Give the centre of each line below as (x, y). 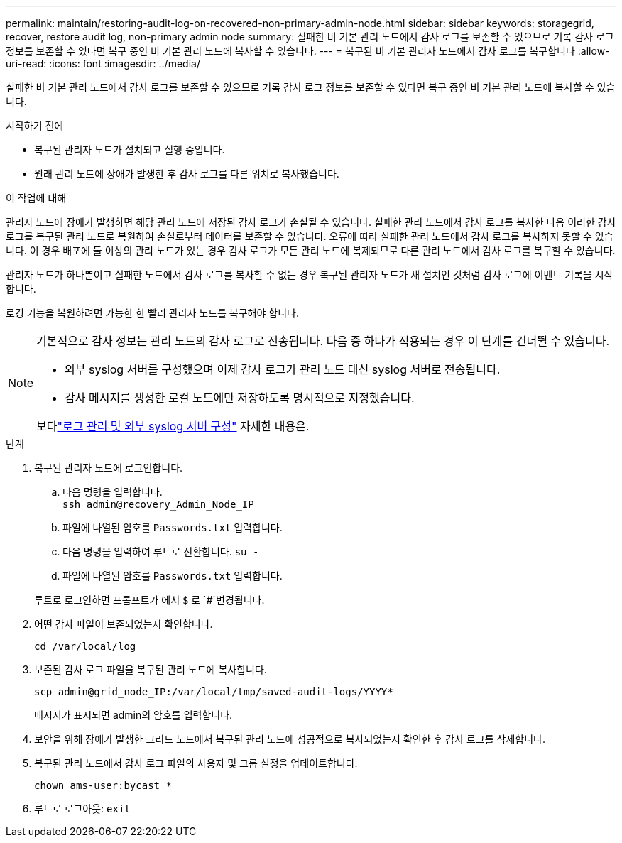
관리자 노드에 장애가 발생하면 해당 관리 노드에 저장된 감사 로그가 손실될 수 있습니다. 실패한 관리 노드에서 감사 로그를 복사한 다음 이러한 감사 (311, 222)
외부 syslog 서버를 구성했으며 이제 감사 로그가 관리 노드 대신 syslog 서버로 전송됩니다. (283, 369)
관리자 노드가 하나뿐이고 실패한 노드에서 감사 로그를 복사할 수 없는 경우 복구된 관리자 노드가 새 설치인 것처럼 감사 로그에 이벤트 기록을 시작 (310, 274)
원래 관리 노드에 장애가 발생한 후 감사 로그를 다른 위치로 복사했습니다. (187, 174)
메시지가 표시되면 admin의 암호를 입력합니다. (133, 715)
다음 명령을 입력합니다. (113, 492)
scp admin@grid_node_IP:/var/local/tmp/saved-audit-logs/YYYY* (214, 692)
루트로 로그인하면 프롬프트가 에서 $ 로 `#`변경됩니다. (149, 600)
